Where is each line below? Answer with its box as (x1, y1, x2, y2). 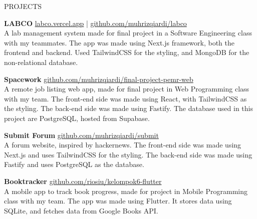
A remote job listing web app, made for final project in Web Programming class (4, 83, 249, 94)
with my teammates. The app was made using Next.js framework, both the (4, 37, 235, 47)
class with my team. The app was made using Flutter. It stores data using (4, 195, 232, 206)
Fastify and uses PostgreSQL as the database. (4, 159, 144, 169)
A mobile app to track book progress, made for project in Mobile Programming (4, 185, 247, 196)
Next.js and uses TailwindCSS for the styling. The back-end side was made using (4, 149, 252, 159)
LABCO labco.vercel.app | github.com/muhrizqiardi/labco (4, 17, 187, 28)
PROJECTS (4, 1, 42, 11)
